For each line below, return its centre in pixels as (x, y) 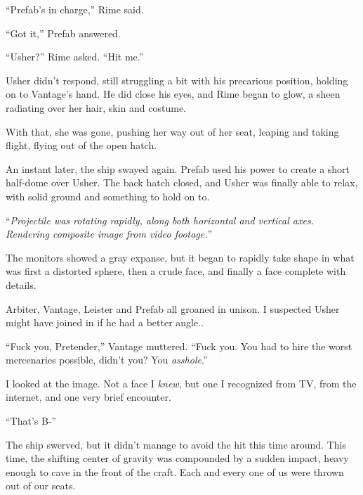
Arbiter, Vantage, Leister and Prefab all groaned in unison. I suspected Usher (173, 308)
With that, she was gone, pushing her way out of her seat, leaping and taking (172, 131)
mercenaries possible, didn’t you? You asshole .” (107, 360)
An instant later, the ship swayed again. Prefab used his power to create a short (178, 168)
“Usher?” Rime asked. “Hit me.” (75, 57)
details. (21, 284)
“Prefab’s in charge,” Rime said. (75, 9)
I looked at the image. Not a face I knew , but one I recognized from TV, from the (181, 383)
